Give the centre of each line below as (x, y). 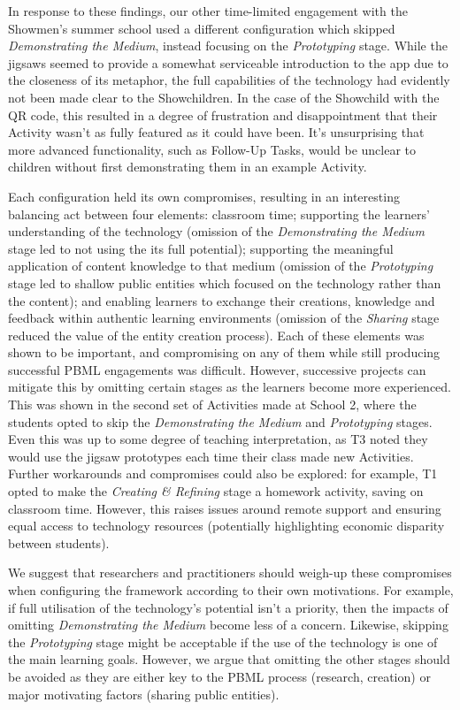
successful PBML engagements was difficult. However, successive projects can (217, 369)
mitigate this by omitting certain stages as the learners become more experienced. (230, 387)
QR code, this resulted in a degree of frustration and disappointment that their (223, 115)
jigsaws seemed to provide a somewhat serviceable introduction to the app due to (228, 62)
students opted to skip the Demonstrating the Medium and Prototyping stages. (220, 421)
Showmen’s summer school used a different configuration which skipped (202, 28)
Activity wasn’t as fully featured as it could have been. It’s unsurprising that (216, 132)
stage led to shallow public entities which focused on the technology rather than (225, 282)
